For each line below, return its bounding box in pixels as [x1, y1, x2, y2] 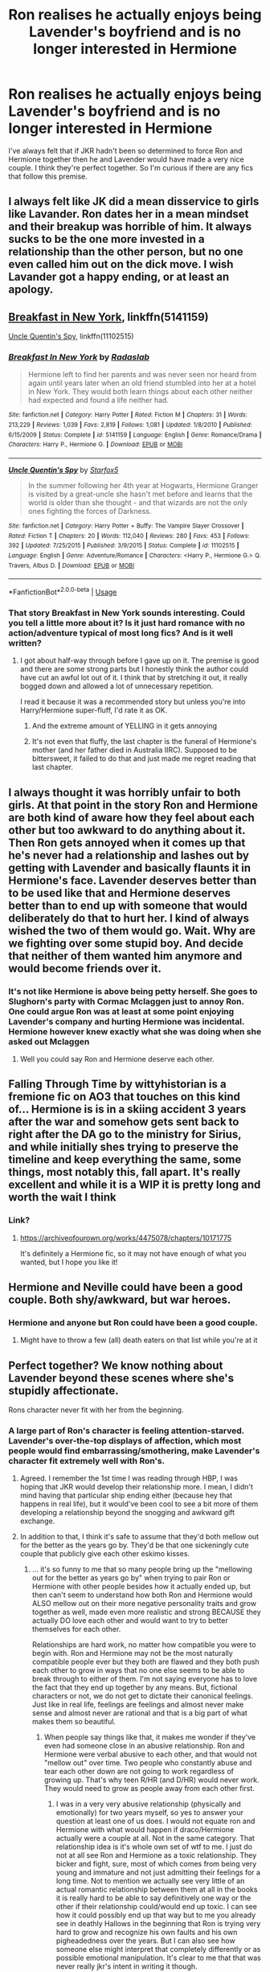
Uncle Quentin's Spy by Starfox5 [8, 465, 119, 475]
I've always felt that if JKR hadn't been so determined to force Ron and [8, 146, 243, 155]
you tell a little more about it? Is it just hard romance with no [8, 617, 245, 628]
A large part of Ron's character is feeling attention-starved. [8, 1425, 245, 1436]
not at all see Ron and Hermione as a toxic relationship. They [55, 1851, 257, 1860]
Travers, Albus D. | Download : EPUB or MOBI [8, 561, 135, 569]
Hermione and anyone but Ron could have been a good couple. [8, 1317, 259, 1328]
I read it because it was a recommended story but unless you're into [19, 697, 246, 707]
